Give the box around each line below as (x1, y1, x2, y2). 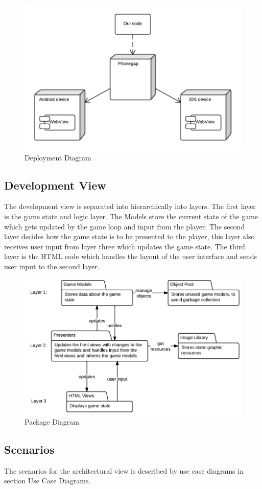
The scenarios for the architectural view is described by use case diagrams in (4, 465, 244, 476)
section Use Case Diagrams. (4, 475, 91, 486)
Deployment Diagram (25, 152, 91, 162)
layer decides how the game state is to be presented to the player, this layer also (4, 231, 255, 242)
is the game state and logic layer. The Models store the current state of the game (4, 211, 258, 221)
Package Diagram (25, 416, 79, 427)
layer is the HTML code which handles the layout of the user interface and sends (4, 251, 257, 262)
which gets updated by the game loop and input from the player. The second (4, 221, 245, 231)
